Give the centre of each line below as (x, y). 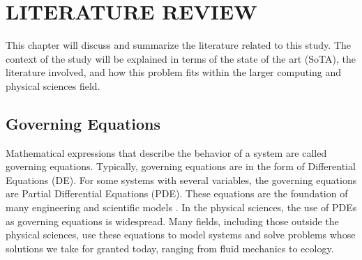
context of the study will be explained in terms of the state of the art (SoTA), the (181, 58)
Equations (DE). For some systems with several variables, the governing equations (181, 179)
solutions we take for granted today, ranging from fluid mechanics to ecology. (170, 248)
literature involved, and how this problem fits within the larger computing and (174, 72)
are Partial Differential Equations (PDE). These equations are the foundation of (177, 193)
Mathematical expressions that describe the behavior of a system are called (166, 152)
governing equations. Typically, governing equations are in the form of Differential (181, 166)
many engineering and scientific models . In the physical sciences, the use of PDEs (181, 207)
